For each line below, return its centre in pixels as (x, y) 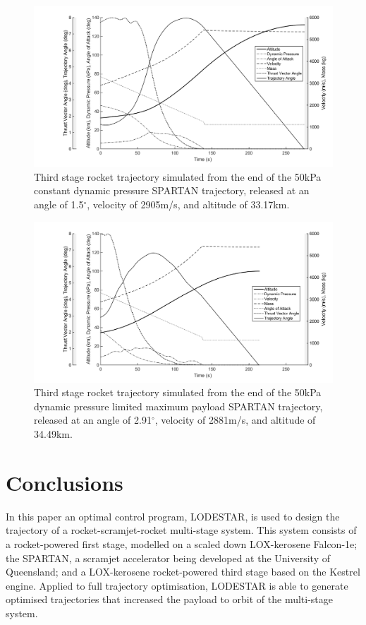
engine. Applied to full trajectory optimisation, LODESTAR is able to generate (177, 585)
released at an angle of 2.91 (93, 420)
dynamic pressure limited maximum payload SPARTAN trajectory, (178, 406)
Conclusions (65, 482)
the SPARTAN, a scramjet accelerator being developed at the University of (168, 558)
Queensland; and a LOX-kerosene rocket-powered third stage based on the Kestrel (183, 572)
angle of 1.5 (59, 204)
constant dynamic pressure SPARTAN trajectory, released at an (172, 190)
